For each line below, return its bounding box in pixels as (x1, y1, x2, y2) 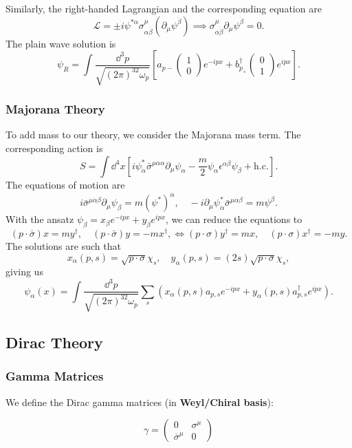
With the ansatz (5, 212, 74, 226)
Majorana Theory (5, 100, 105, 118)
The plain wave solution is (5, 36, 116, 50)
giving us (5, 264, 43, 279)
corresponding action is (5, 140, 103, 155)
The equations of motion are (5, 177, 125, 191)
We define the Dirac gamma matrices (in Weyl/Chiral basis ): (5, 394, 274, 409)
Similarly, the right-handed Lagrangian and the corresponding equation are (5, 1, 322, 15)
